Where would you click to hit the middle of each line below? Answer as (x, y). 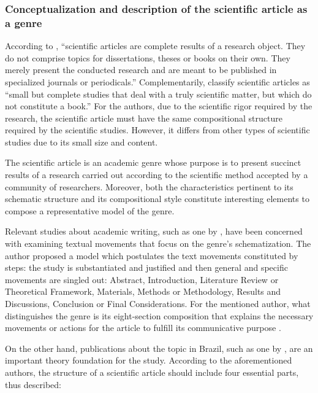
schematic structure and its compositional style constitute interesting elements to (157, 199)
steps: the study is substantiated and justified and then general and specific (146, 267)
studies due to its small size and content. (81, 142)
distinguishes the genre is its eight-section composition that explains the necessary (159, 315)
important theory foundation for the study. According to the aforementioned (149, 360)
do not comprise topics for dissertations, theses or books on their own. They (148, 57)
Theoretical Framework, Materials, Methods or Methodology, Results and (143, 291)
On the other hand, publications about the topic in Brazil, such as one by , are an (159, 348)
